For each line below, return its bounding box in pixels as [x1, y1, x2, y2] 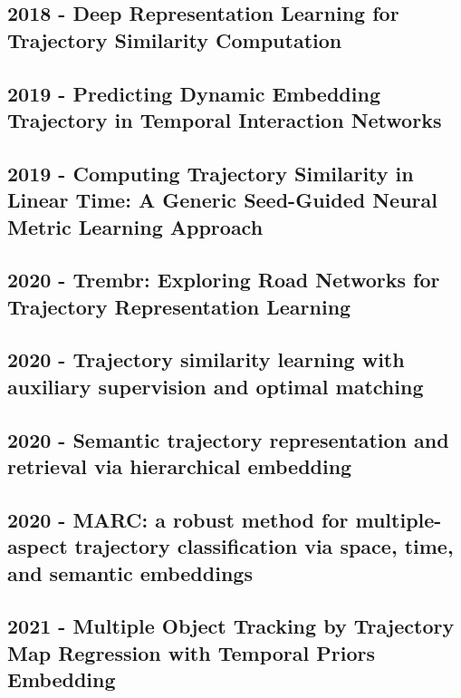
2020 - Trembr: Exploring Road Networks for [7, 266, 440, 294]
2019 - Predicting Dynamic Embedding [7, 79, 380, 107]
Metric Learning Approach [7, 212, 264, 240]
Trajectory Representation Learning [7, 292, 351, 320]
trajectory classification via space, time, [74, 532, 454, 560]
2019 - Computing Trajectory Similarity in [7, 159, 414, 187]
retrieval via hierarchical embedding [7, 452, 352, 480]
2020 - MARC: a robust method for [7, 505, 349, 533]
